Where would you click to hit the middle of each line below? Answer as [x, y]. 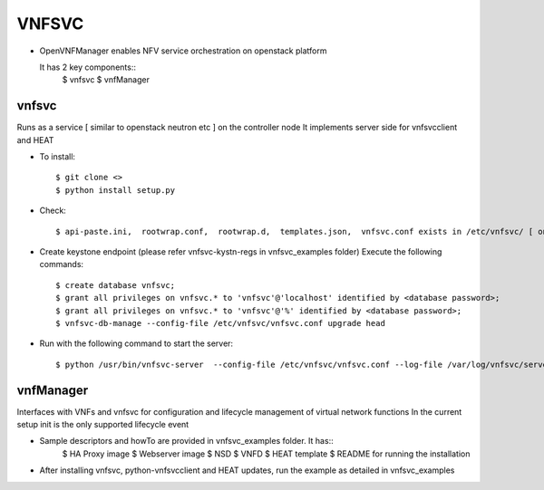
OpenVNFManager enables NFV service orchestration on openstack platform [183, 51]
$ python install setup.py [116, 190]
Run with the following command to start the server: [136, 343]
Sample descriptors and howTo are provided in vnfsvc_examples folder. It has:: [187, 441]
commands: [62, 264]
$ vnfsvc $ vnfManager [106, 80]
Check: [53, 211]
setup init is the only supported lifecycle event [103, 424]
